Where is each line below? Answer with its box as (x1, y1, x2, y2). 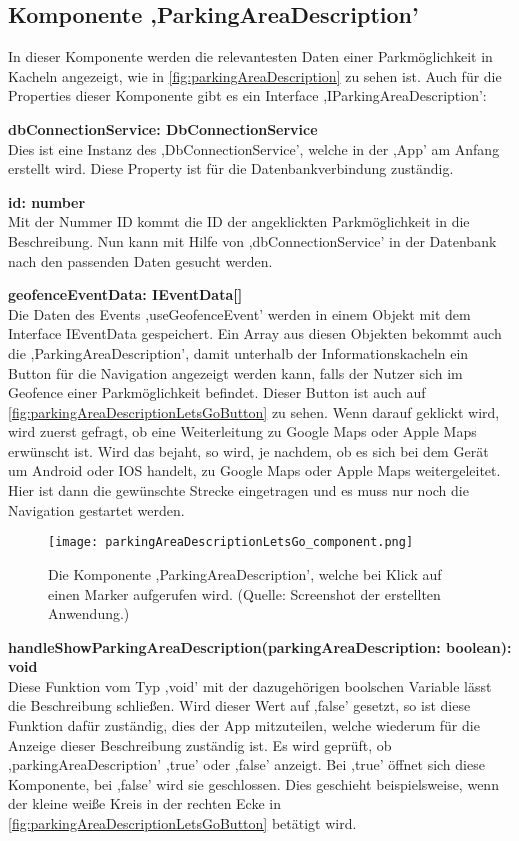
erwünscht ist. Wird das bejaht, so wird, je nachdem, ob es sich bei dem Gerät (8, 440, 489, 461)
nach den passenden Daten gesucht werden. (8, 250, 273, 271)
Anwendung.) (48, 603, 130, 624)
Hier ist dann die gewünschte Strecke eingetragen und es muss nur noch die (8, 480, 469, 501)
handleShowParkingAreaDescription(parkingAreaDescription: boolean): (8, 636, 512, 657)
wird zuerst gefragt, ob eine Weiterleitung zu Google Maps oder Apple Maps (8, 421, 477, 442)
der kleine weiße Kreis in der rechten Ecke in (8, 793, 281, 814)
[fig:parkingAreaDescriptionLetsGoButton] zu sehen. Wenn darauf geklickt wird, (8, 401, 500, 422)
